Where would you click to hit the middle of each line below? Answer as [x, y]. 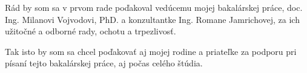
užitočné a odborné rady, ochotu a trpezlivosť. [91, 31]
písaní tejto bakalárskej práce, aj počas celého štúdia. [104, 63]
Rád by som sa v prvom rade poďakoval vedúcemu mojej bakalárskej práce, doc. [154, 7]
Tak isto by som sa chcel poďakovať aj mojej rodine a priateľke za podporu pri [151, 51]
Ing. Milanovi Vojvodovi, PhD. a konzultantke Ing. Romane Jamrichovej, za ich [152, 19]
